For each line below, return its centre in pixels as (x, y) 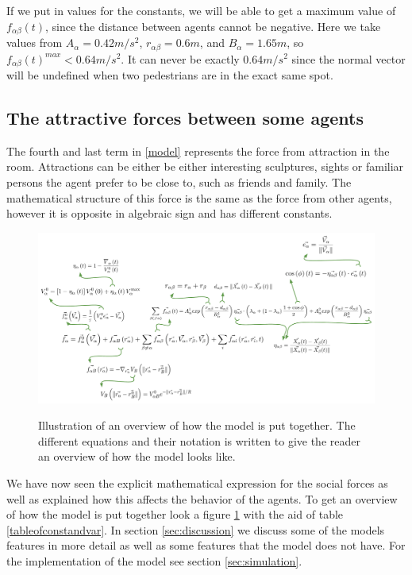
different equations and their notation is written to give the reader (199, 440)
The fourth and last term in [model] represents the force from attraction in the (198, 151)
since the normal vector (348, 58)
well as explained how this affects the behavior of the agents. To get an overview (202, 498)
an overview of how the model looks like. (137, 456)
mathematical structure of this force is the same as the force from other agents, (199, 197)
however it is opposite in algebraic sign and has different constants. (169, 213)
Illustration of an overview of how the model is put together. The (197, 425)
